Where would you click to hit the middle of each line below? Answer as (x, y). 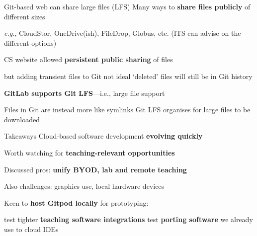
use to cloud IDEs (31, 229)
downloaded (22, 119)
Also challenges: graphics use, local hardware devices (84, 186)
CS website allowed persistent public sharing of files (88, 59)
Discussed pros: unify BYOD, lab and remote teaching (95, 169)
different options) (30, 42)
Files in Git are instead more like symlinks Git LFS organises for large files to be (127, 110)
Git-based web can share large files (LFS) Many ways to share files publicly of (127, 6)
